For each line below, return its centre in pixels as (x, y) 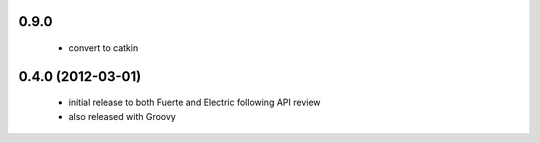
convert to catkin (103, 48)
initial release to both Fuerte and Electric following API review (194, 102)
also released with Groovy (122, 116)
